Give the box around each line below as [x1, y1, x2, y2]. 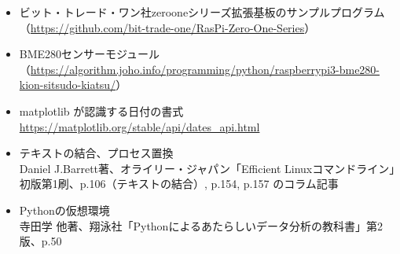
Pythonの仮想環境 [19, 201, 110, 218]
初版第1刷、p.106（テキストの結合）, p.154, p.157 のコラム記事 [19, 175, 339, 192]
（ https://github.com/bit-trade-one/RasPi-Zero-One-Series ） [19, 19, 316, 35]
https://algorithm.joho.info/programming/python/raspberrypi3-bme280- [30, 61, 380, 77]
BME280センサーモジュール [19, 46, 160, 62]
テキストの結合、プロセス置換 [19, 145, 174, 161]
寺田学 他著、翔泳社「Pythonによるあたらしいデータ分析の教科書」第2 [19, 217, 383, 234]
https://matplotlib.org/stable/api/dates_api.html [19, 118, 260, 134]
